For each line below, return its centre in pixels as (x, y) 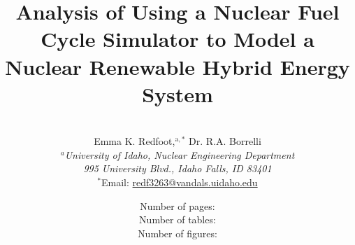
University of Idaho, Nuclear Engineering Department (180, 154)
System (177, 93)
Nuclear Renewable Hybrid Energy (177, 66)
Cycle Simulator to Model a (177, 39)
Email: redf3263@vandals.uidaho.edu (180, 182)
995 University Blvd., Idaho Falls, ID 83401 (177, 168)
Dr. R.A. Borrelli (225, 141)
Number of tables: (177, 219)
